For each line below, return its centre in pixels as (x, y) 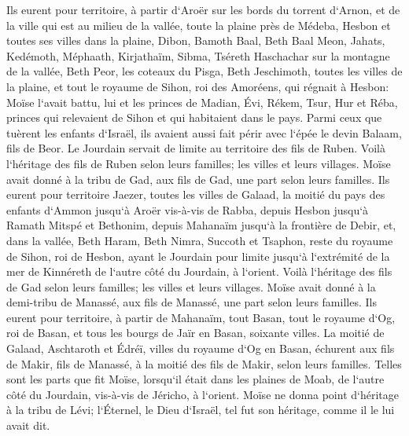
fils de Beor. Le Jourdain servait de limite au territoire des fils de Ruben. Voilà (196, 148)
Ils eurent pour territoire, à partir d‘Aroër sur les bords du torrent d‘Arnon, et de (203, 9)
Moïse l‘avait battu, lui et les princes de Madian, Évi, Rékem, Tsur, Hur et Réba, (202, 102)
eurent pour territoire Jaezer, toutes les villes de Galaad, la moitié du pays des (196, 194)
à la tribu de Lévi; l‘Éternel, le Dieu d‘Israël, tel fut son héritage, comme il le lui (201, 410)
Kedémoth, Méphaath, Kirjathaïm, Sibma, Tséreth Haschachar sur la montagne (198, 55)
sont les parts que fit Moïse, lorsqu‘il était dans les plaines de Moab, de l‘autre (195, 379)
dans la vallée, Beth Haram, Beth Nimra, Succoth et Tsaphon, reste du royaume (200, 240)
